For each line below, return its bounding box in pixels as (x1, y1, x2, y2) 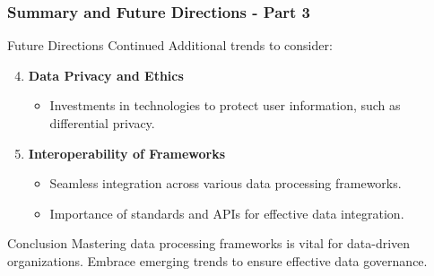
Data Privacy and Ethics (28, 65, 184, 84)
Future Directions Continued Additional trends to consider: (7, 36, 333, 55)
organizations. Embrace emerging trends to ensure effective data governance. (7, 251, 428, 270)
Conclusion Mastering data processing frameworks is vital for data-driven (7, 234, 411, 253)
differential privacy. (49, 114, 155, 132)
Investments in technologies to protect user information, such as (49, 96, 401, 115)
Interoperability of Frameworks (28, 143, 226, 162)
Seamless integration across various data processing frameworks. (49, 174, 402, 193)
